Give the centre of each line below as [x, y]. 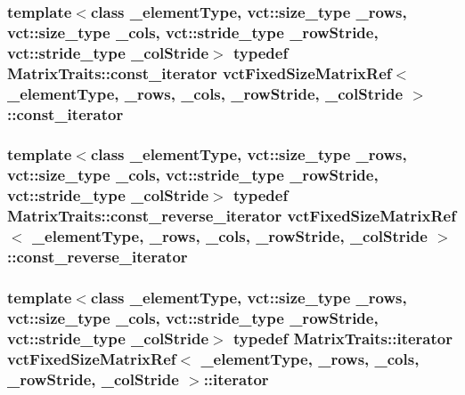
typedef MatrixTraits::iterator [343, 338]
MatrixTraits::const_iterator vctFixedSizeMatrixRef [200, 73]
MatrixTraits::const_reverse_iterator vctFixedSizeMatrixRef [232, 216]
